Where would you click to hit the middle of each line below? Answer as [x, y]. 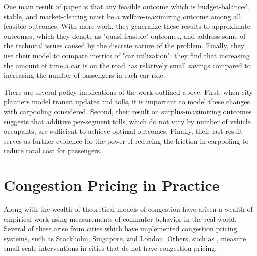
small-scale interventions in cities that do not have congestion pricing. [111, 248]
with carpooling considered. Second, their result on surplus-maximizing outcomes [128, 111]
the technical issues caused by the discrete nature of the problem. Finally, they [124, 46]
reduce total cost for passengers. [53, 150]
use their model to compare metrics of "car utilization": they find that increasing [127, 55]
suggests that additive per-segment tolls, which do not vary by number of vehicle [127, 121]
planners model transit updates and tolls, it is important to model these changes [127, 102]
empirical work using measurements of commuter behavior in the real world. [120, 218]
